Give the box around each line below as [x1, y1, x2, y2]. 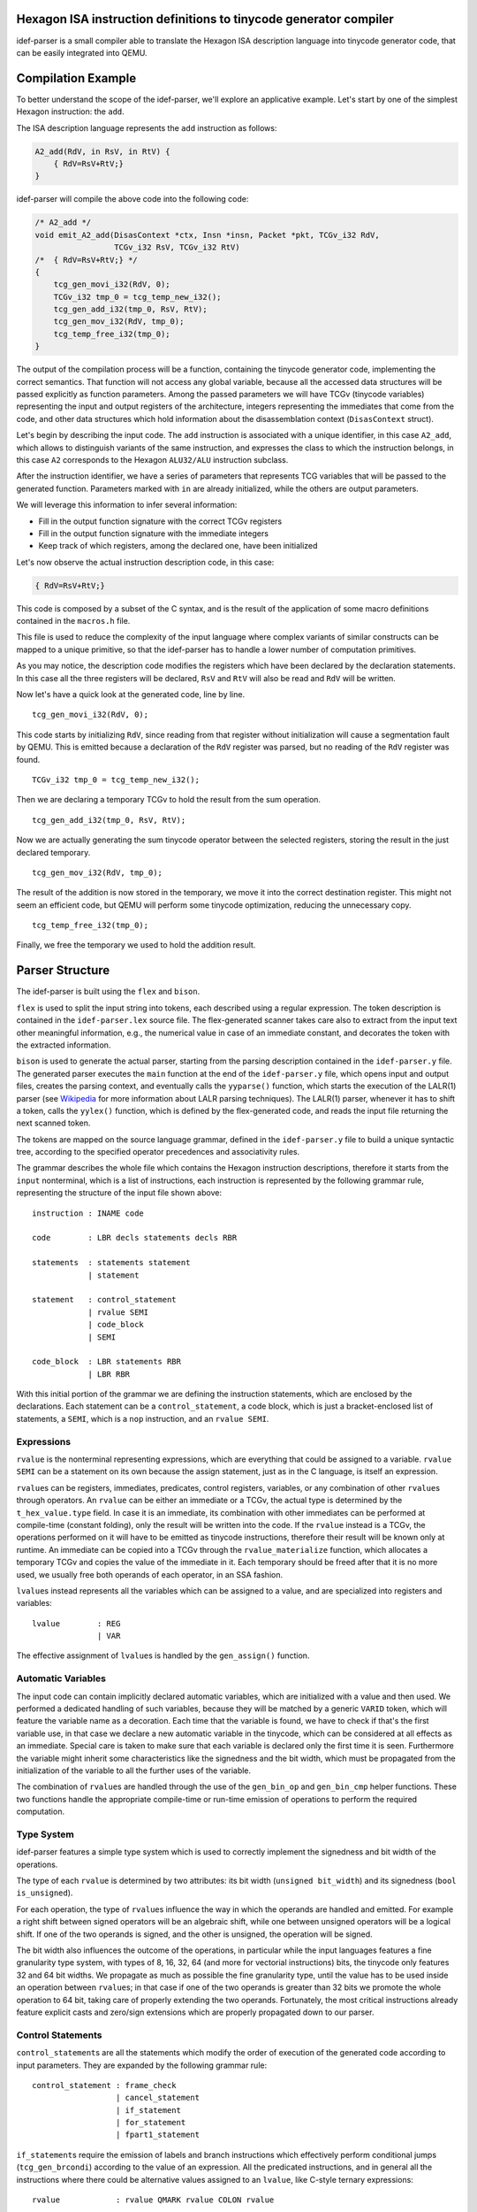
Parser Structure [16, 963, 110, 978]
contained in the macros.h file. [16, 616, 131, 626]
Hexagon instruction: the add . [16, 106, 125, 117]
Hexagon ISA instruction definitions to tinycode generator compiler [16, 12, 395, 27]
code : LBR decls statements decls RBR [32, 1233, 238, 1243]
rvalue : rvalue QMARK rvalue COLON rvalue [32, 2195, 275, 2205]
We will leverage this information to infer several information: [16, 500, 238, 511]
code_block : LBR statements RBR [32, 1356, 181, 1367]
